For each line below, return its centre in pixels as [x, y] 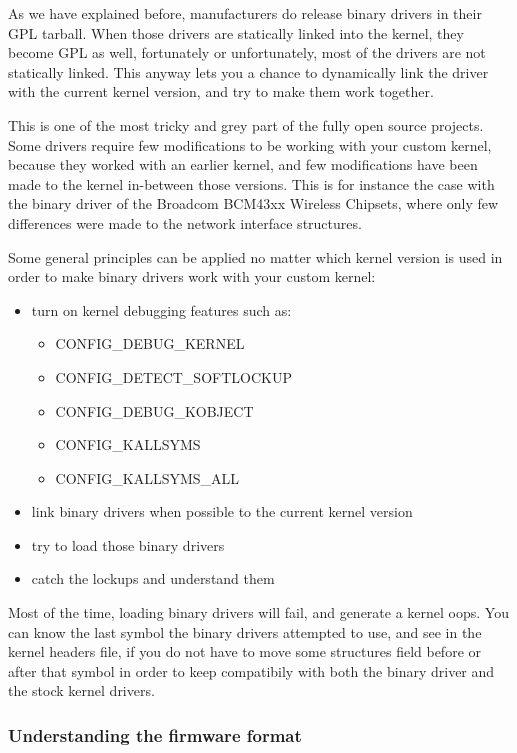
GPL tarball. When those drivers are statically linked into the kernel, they [236, 32]
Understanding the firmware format [155, 734]
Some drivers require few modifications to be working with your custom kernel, [250, 144]
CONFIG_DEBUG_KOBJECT [154, 410]
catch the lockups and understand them [153, 578]
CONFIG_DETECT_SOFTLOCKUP [173, 376]
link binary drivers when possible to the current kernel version [222, 511]
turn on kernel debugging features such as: [161, 309]
